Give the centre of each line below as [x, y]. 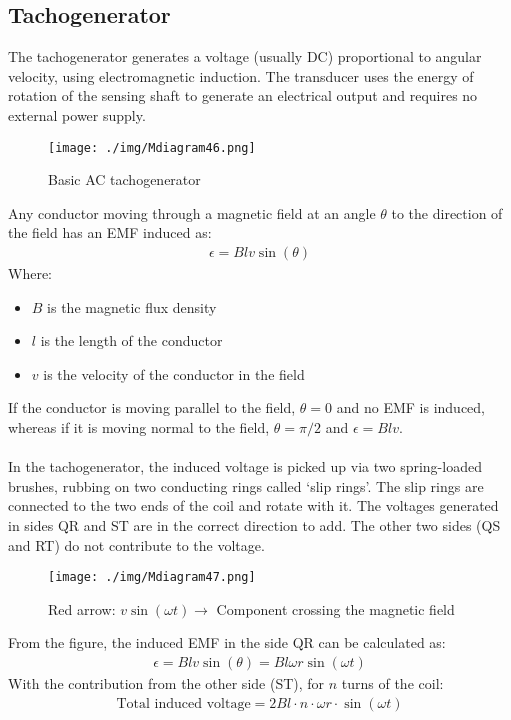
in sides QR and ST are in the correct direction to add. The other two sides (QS [254, 524]
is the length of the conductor [131, 340]
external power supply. [77, 114]
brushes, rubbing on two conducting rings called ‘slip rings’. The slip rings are [246, 485]
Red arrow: [82, 608]
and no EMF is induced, [411, 407]
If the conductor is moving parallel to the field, [152, 407]
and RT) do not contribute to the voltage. [136, 544]
